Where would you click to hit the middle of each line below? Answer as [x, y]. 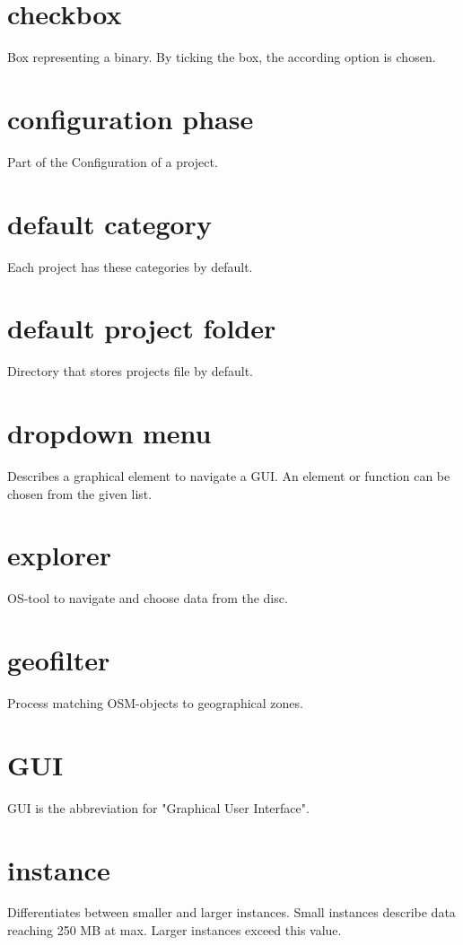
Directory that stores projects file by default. [130, 371]
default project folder [142, 328]
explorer [59, 555]
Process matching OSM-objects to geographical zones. [155, 703]
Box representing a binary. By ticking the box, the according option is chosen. [222, 57]
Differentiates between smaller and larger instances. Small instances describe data [231, 912]
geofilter [59, 660]
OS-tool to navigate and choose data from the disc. [148, 598]
